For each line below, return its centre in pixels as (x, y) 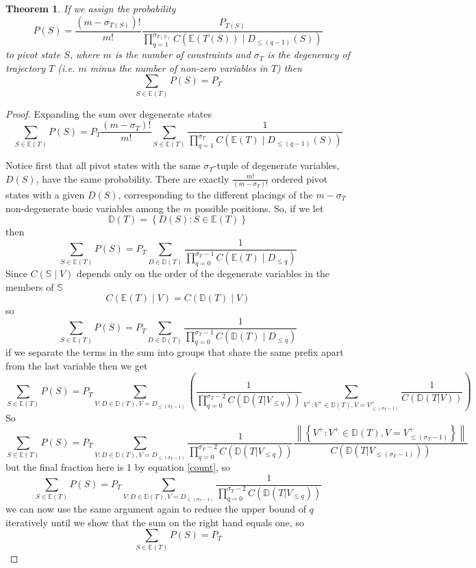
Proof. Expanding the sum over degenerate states (109, 113)
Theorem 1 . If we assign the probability (91, 8)
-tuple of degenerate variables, (276, 165)
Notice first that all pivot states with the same (103, 165)
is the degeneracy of (309, 54)
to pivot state (33, 54)
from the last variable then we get (77, 365)
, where (85, 54)
